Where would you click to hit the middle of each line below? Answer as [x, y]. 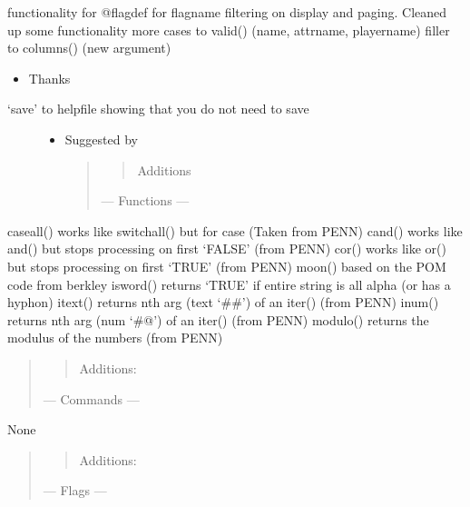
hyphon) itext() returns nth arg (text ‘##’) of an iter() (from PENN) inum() [223, 302]
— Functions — [145, 200]
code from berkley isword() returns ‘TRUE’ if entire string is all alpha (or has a [229, 284]
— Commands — [91, 398]
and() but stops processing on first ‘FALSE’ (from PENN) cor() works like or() [227, 249]
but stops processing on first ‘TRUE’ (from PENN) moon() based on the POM [227, 266]
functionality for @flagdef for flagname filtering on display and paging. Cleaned [227, 12]
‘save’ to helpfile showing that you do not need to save [158, 109]
